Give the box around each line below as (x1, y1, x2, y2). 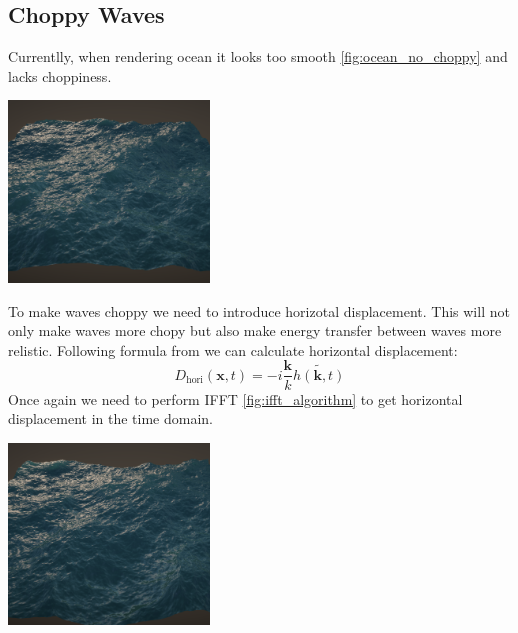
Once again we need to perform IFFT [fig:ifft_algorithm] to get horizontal (8, 388, 463, 409)
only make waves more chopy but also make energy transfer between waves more (8, 320, 502, 341)
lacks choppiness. (8, 65, 112, 86)
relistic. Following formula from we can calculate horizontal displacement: (8, 339, 458, 360)
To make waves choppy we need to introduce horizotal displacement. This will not (8, 300, 510, 321)
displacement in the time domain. (8, 408, 214, 429)
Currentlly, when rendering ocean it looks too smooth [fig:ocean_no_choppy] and (8, 46, 508, 67)
